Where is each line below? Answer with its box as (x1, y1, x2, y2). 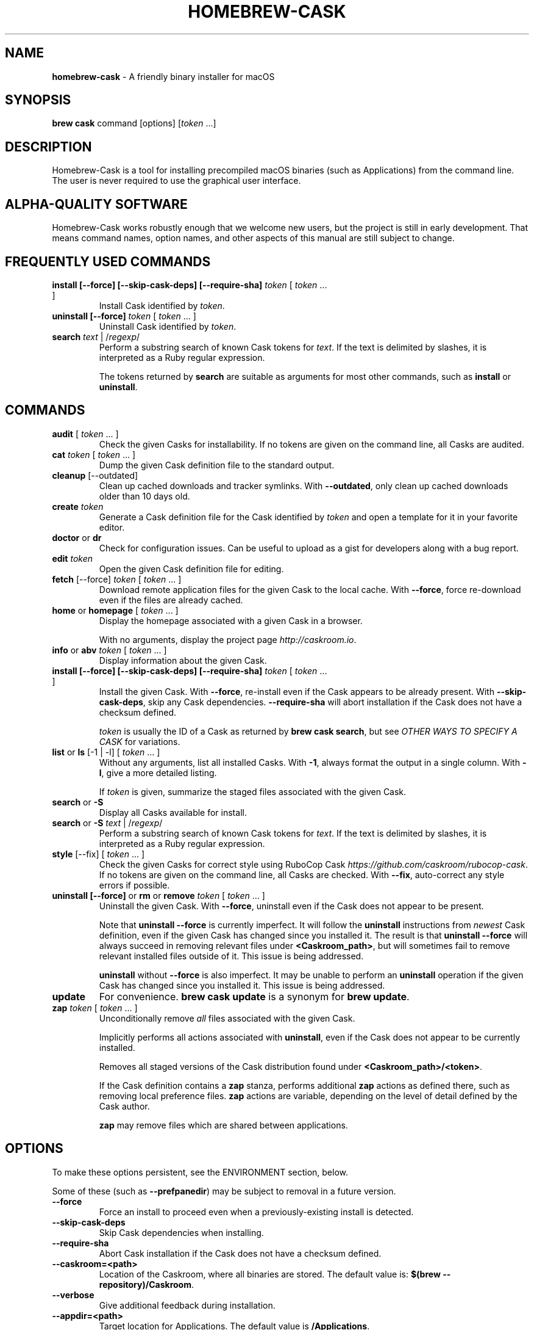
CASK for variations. (99, 736, 180, 747)
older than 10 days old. (99, 490, 190, 501)
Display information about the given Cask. (99, 655, 267, 666)
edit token (52, 553, 93, 564)
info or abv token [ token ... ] (52, 644, 167, 655)
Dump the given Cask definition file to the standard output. (99, 459, 335, 470)
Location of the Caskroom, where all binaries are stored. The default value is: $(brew (99, 1268, 441, 1279)
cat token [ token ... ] (52, 449, 136, 460)
